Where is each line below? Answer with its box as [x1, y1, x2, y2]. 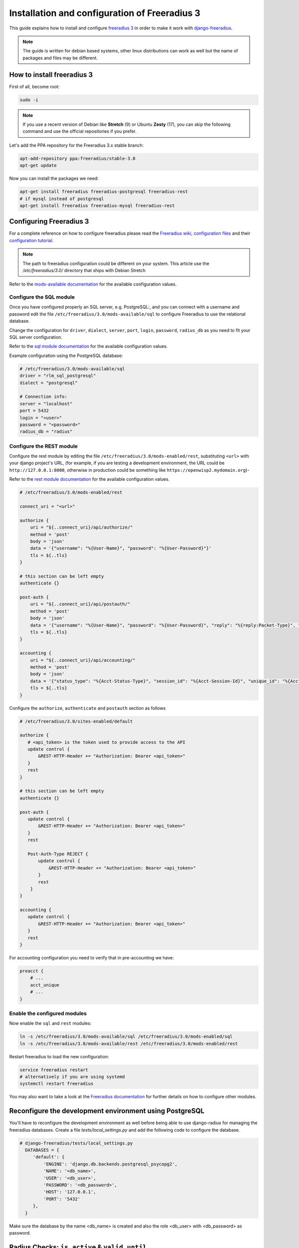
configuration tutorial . [9, 237, 54, 243]
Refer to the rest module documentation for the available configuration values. [9, 476, 170, 482]
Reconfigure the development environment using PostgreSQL [9, 1107, 205, 1115]
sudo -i [19, 97, 38, 102]
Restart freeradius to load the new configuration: [9, 1053, 109, 1059]
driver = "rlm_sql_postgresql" [19, 373, 97, 379]
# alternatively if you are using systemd [19, 1074, 125, 1080]
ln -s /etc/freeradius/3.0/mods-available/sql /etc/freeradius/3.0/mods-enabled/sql [19, 1034, 233, 1039]
